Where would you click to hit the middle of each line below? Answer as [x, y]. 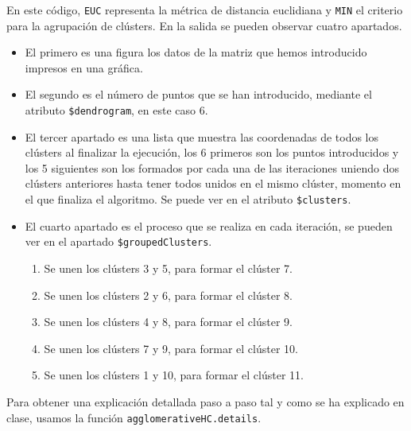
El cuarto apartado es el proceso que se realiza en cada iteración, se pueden [209, 225]
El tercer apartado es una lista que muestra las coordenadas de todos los [202, 136]
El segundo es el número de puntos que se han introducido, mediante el [198, 94]
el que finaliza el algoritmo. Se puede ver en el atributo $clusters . [188, 199]
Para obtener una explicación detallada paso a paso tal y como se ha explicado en [205, 401]
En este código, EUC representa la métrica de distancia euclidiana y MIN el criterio [205, 10]
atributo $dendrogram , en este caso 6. [116, 110]
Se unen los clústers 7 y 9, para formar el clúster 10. [171, 348]
